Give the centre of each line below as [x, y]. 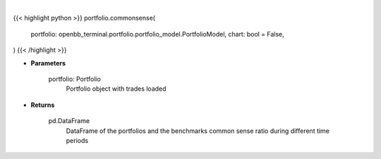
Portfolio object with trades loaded [116, 89]
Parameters [48, 63]
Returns [43, 105]
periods [77, 140]
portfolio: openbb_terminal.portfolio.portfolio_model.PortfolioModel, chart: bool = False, [158, 34]
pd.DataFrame [69, 121]
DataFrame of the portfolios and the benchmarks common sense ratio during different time [198, 131]
